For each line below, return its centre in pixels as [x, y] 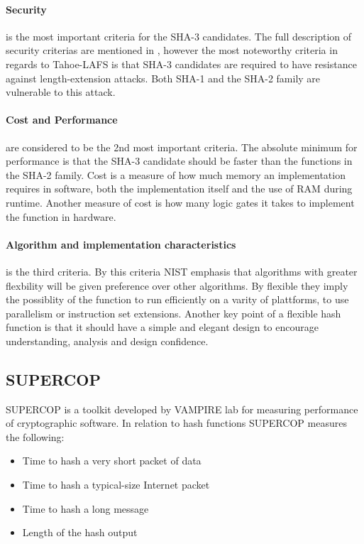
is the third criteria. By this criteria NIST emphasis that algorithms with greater [182, 271]
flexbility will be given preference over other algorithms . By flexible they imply [177, 285]
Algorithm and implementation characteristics [121, 244]
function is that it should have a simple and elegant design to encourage [162, 327]
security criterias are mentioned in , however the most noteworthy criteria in [172, 50]
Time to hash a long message [86, 508]
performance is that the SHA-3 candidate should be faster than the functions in [179, 161]
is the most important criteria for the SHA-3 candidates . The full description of [179, 36]
